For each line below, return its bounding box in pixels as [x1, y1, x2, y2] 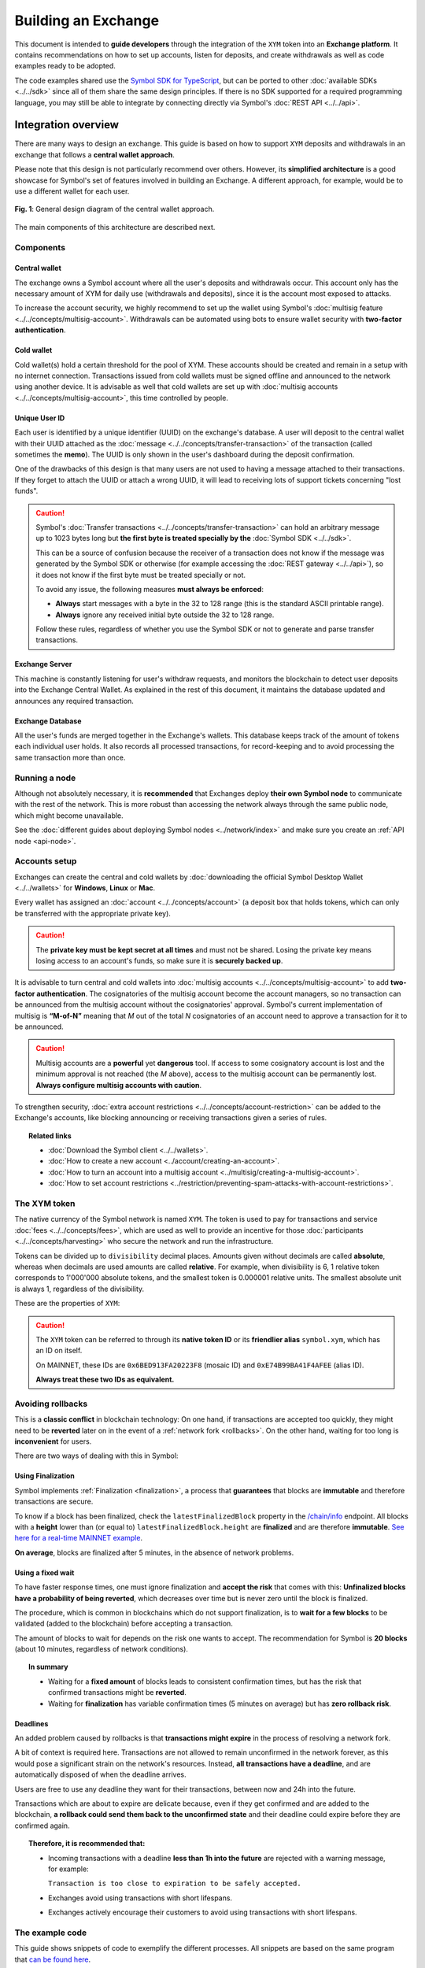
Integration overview [14, 118, 120, 131]
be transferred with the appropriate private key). [14, 908, 171, 918]
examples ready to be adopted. [14, 61, 116, 71]
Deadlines [14, 1718, 49, 1728]
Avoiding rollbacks [14, 1398, 88, 1409]
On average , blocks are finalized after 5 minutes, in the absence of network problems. [14, 1548, 294, 1557]
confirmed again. [14, 1821, 70, 1830]
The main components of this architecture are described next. [14, 222, 216, 231]
